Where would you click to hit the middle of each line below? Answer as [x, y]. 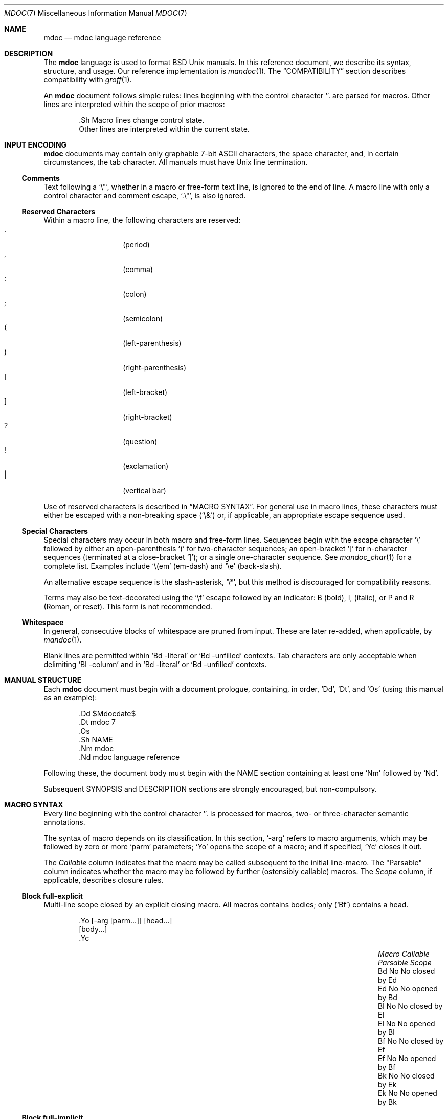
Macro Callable [404, 954]
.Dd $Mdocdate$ [107, 713]
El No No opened [407, 1023]
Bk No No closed [406, 1076]
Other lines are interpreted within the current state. [164, 129]
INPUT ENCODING [36, 145]
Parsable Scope [405, 962]
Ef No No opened [407, 1058]
